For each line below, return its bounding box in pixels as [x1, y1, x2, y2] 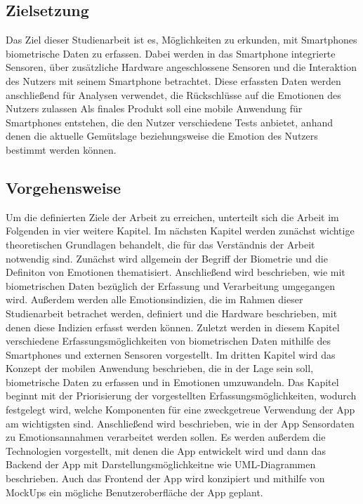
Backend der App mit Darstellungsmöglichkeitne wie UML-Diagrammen [6, 457, 316, 472]
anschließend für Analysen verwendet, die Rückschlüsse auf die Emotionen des [6, 87, 341, 102]
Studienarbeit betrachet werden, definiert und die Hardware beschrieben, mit [6, 305, 338, 320]
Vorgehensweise [6, 176, 121, 198]
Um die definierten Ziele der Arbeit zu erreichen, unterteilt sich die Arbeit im [6, 209, 339, 224]
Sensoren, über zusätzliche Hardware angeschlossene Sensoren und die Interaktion [6, 60, 357, 74]
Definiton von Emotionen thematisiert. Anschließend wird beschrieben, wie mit [6, 265, 345, 279]
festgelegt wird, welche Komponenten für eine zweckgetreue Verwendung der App [6, 402, 355, 417]
